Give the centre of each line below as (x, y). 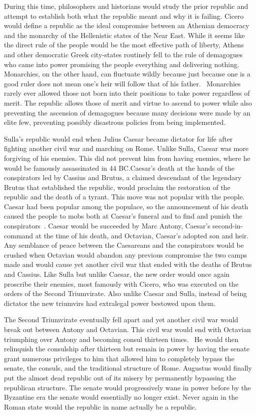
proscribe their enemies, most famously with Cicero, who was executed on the (121, 283)
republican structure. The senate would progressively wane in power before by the (128, 387)
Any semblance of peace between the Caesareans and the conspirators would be (124, 245)
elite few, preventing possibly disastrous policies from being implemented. (115, 122)
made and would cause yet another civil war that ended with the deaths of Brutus (128, 264)
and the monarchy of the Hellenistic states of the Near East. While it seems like (125, 35)
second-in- (228, 226)
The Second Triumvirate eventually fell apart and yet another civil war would (121, 320)
